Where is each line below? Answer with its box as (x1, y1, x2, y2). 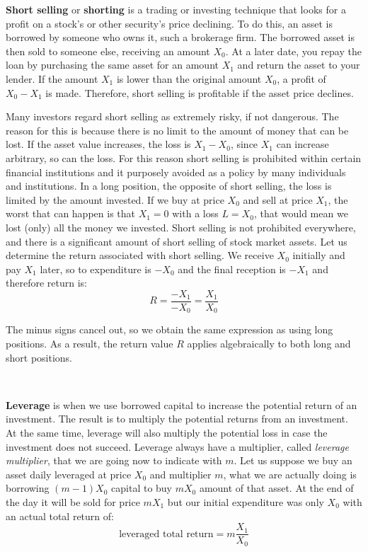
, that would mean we (253, 206, 348, 221)
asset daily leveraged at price (6, 466, 132, 481)
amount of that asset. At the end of (199, 481, 354, 495)
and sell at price (243, 192, 313, 207)
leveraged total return (119, 529, 214, 539)
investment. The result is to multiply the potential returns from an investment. (6, 411, 348, 426)
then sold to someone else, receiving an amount (6, 43, 210, 58)
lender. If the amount (6, 71, 98, 86)
